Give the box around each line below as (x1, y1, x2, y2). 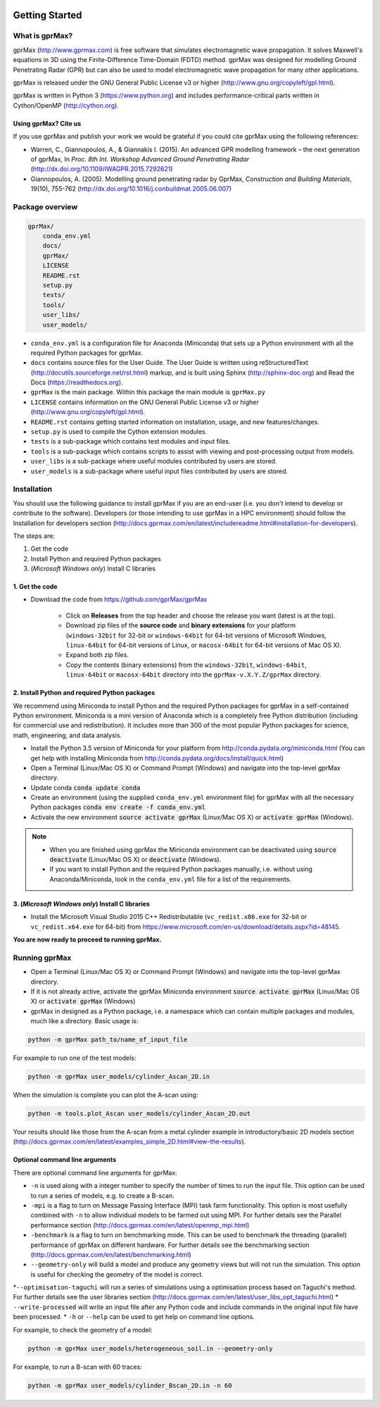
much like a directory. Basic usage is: (30, 1017, 139, 1025)
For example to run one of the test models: (13, 1053, 137, 1063)
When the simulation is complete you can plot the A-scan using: (13, 1091, 198, 1099)
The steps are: (13, 532, 56, 540)
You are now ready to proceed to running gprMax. (13, 935, 162, 944)
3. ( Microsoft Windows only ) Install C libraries (13, 899, 151, 908)
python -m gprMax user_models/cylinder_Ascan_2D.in (27, 1073, 210, 1081)
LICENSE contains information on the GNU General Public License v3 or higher (30, 398, 260, 406)
